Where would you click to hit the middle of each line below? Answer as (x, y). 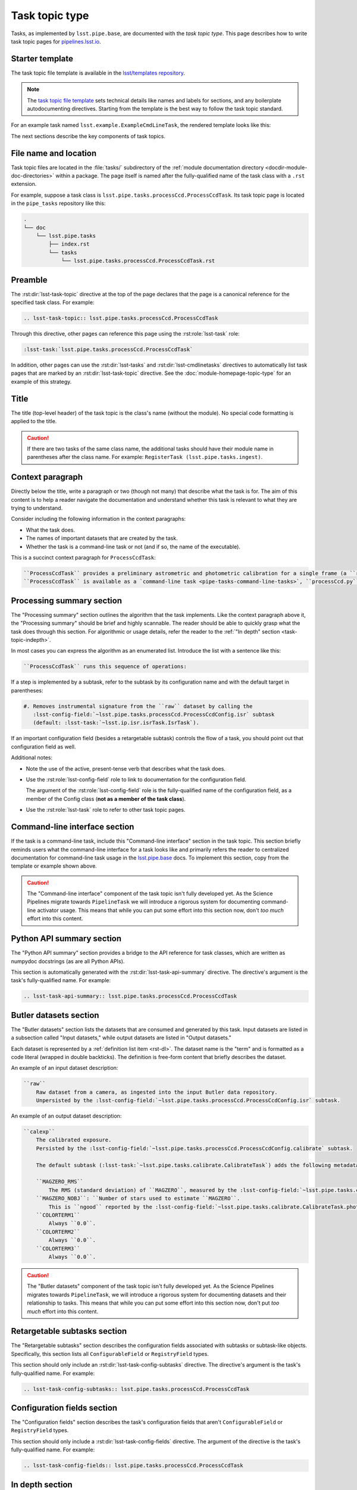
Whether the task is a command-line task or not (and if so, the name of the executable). (133, 547)
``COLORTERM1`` (58, 1215)
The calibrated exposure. (74, 1140)
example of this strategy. (41, 381)
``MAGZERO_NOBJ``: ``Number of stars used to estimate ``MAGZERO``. (138, 1199)
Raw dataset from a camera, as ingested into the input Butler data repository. (157, 1092)
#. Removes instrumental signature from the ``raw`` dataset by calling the (138, 706)
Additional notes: (32, 758)
